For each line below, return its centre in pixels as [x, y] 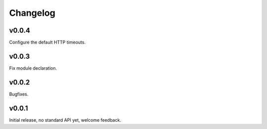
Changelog [32, 13]
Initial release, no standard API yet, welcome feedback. [65, 120]
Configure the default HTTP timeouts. [47, 43]
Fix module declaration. [33, 68]
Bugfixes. [19, 94]
